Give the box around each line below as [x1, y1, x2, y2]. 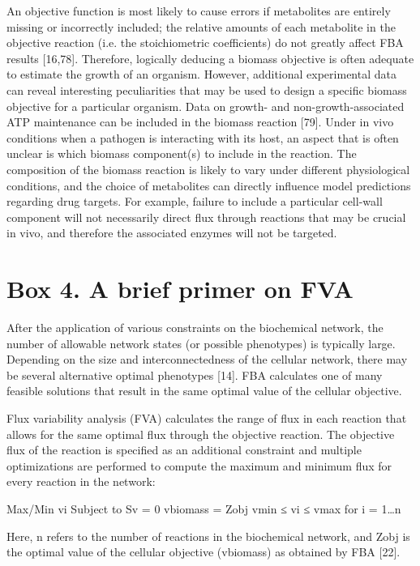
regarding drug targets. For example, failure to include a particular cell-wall [6, 193, 383, 210]
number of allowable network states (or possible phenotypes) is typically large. [6, 334, 396, 351]
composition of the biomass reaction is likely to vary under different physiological [6, 160, 410, 177]
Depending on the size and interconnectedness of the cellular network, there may [6, 351, 408, 368]
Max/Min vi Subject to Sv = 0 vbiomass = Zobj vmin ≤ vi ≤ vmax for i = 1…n [6, 500, 401, 517]
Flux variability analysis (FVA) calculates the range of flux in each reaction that [6, 410, 407, 426]
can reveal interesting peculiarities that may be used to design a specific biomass [6, 81, 407, 98]
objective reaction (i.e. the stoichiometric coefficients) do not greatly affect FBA [6, 34, 404, 51]
